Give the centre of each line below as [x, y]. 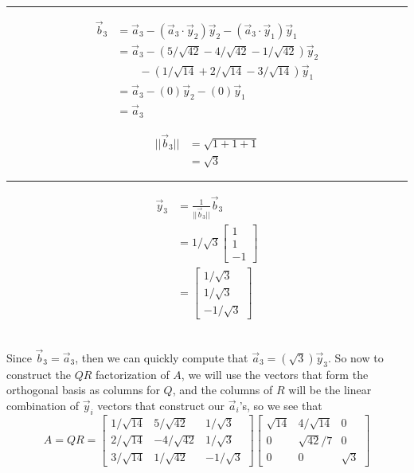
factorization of [133, 374]
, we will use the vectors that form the [275, 374]
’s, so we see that [281, 406]
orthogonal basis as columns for [83, 390]
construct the [39, 374]
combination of [43, 406]
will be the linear [330, 390]
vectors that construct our [161, 406]
